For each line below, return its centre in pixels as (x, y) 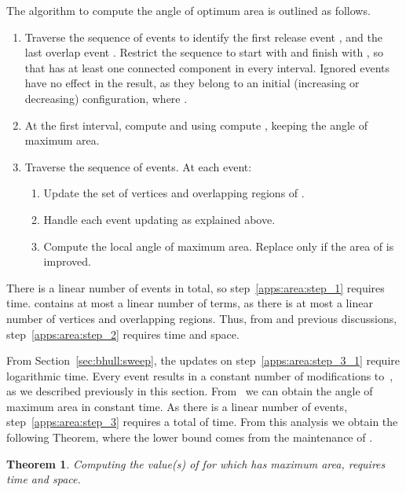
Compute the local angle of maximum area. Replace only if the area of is (219, 246)
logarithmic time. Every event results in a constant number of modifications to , (200, 375)
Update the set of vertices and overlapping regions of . (174, 193)
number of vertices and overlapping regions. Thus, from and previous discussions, (202, 318)
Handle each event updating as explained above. (159, 219)
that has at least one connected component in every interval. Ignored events (207, 67)
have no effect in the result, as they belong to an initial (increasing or (192, 83)
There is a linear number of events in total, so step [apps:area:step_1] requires (196, 287)
